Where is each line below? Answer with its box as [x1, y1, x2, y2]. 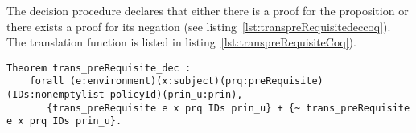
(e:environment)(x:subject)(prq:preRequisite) [69, 75, 323, 87]
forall [29, 75, 64, 87]
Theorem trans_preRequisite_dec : [6, 62, 192, 74]
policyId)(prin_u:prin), [109, 89, 243, 101]
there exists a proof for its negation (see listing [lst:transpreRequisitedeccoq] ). [6, 18, 391, 34]
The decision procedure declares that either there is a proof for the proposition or [6, 2, 409, 18]
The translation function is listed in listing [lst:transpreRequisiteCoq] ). [6, 34, 356, 50]
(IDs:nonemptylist [6, 89, 105, 101]
